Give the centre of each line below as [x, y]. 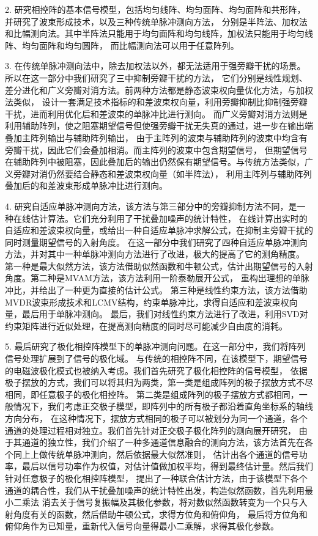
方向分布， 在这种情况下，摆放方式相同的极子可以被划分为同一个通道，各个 [156, 418]
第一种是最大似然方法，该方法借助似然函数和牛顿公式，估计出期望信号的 [150, 266]
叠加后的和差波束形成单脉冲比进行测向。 [86, 185]
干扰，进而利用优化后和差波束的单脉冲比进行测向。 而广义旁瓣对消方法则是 [156, 113]
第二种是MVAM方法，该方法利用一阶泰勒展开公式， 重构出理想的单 [165, 278]
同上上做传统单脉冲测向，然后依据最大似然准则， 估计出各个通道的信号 [156, 454]
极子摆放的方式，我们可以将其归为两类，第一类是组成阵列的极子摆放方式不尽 [159, 382]
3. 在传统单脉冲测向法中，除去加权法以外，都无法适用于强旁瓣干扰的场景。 [155, 66]
